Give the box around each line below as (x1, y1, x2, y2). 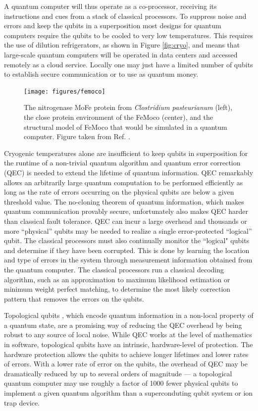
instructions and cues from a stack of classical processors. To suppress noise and (4, 10, 247, 21)
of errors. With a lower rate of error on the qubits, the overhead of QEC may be (4, 359, 248, 369)
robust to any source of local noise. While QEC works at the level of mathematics (4, 329, 252, 340)
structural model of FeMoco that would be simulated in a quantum (24, 121, 227, 132)
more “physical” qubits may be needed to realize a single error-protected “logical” (4, 225, 252, 236)
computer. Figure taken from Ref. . (24, 131, 130, 142)
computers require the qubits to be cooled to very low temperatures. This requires (4, 30, 254, 40)
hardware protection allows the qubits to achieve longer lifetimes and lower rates (4, 349, 249, 359)
